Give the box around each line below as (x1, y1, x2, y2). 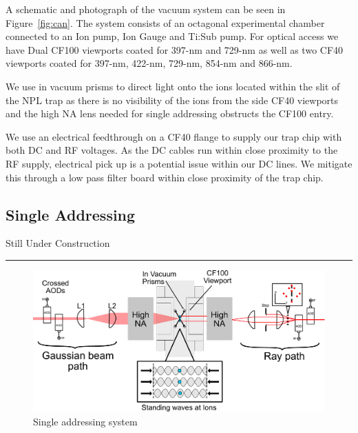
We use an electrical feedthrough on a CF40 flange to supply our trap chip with (6, 129, 342, 143)
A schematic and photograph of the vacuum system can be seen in (6, 2, 286, 16)
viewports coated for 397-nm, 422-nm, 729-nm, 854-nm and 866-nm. (6, 56, 293, 70)
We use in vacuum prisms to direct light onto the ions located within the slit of (6, 79, 340, 93)
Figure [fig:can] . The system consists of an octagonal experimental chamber (6, 15, 325, 30)
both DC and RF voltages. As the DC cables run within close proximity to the (6, 143, 338, 157)
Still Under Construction (6, 236, 110, 250)
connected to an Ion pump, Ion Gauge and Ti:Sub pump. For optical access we (6, 29, 339, 43)
